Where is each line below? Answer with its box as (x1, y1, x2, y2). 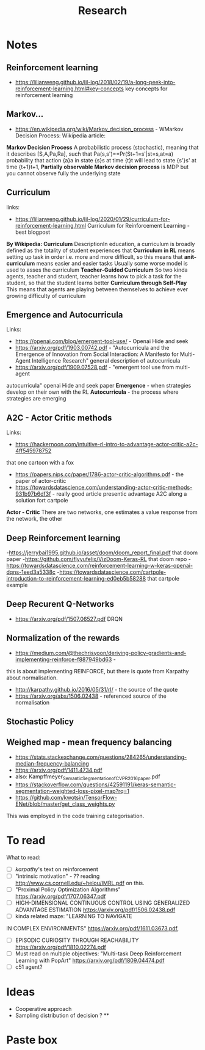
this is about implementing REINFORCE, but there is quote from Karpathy (6, 667, 189, 675)
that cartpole (147, 575, 180, 582)
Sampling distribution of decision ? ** (15, 1012, 110, 1019)
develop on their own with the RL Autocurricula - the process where (6, 388, 179, 396)
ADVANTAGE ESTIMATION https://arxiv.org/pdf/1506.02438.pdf (15, 906, 176, 913)
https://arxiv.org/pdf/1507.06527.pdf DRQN (15, 615, 123, 623)
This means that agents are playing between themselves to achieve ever (6, 285, 189, 293)
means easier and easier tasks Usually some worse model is (36, 259, 188, 267)
